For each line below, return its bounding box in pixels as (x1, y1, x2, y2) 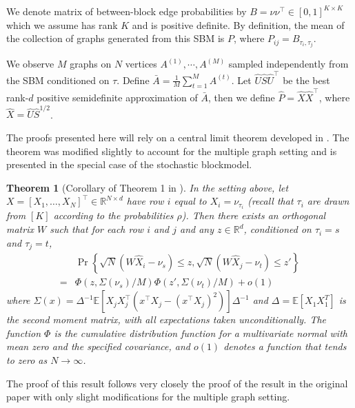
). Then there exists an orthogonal (181, 208, 326, 223)
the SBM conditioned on (6, 72, 110, 87)
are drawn (307, 194, 349, 208)
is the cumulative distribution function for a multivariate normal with (54, 325, 347, 340)
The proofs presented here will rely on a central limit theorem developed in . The (6, 130, 349, 145)
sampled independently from (228, 57, 349, 71)
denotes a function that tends (223, 339, 347, 354)
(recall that (247, 194, 294, 208)
